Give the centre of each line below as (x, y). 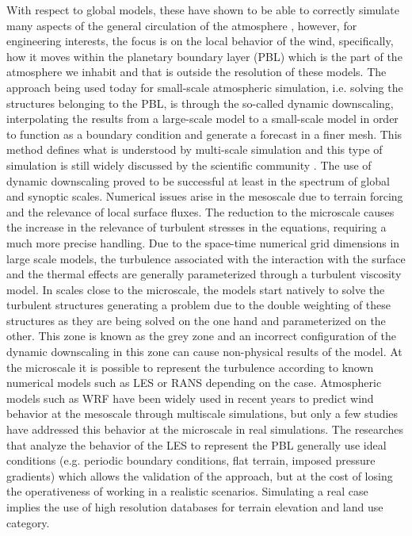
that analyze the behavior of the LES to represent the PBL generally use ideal (196, 444)
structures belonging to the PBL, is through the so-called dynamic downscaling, (200, 103)
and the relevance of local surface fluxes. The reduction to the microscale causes (200, 211)
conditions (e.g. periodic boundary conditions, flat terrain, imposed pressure (191, 460)
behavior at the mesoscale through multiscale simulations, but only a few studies (202, 413)
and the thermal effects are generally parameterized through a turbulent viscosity (204, 274)
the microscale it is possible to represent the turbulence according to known (190, 367)
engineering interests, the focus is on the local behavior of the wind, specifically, (200, 41)
